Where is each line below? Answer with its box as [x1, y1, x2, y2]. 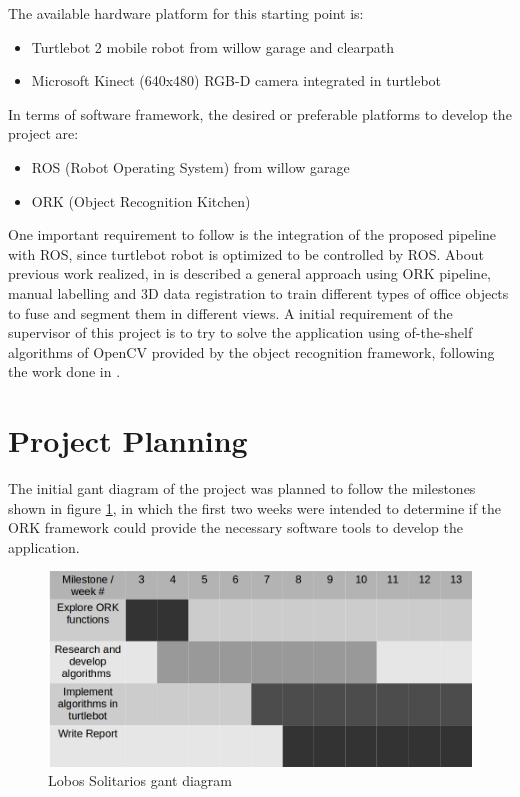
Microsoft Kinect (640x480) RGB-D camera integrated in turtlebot [31, 70, 442, 91]
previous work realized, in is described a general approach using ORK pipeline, [8, 263, 491, 284]
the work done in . [8, 361, 121, 382]
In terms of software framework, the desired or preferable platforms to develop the [8, 103, 512, 124]
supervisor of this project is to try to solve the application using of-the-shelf [8, 322, 473, 343]
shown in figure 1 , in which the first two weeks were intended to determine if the [8, 497, 502, 518]
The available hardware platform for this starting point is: [8, 3, 364, 23]
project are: [8, 123, 79, 144]
